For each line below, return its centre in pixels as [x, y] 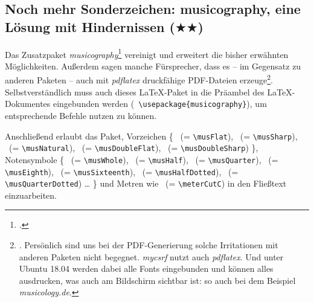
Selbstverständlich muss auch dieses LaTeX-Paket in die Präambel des [135, 92]
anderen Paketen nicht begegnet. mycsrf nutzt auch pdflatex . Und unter [151, 256]
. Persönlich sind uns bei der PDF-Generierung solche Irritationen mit [149, 245]
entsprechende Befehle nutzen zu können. [81, 115]
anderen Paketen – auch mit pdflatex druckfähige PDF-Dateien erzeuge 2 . [139, 79]
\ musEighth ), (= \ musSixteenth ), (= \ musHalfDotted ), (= [122, 171]
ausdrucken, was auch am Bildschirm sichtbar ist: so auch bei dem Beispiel [157, 280]
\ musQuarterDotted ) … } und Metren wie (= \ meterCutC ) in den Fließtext [146, 183]
